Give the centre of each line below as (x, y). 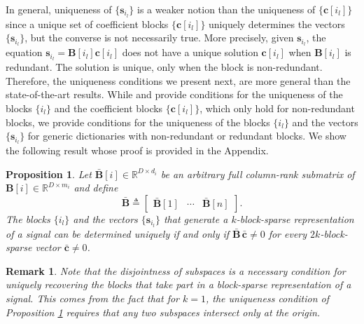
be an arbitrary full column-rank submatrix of (258, 174)
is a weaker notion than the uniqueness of (226, 9)
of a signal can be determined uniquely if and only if (118, 233)
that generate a (196, 218)
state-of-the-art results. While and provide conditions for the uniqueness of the (174, 94)
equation (24, 52)
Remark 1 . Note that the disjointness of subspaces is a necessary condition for (176, 270)
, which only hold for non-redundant (277, 108)
